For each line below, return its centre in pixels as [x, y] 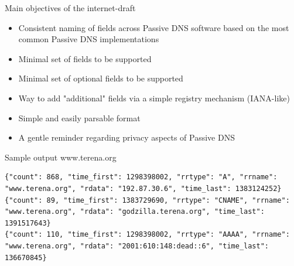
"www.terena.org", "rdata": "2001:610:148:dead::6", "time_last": [137, 246]
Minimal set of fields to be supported [85, 58]
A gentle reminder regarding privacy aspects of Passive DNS [127, 137]
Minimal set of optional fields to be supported [101, 78]
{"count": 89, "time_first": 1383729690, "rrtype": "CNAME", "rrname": [147, 200]
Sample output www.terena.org [61, 157]
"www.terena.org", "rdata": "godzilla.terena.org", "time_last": [135, 212]
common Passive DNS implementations [89, 39]
